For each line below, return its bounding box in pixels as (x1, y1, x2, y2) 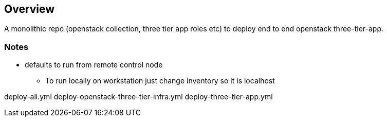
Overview (4, 3, 55, 15)
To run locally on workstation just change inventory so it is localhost (45, 76, 275, 85)
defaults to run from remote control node (25, 60, 163, 70)
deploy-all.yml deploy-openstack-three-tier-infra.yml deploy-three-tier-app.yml (4, 92, 273, 101)
